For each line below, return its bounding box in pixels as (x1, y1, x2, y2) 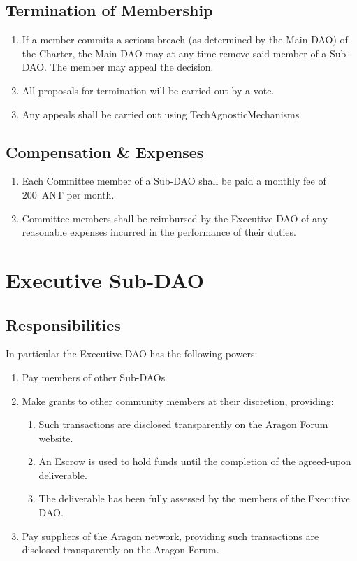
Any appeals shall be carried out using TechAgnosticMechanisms (22, 106, 300, 121)
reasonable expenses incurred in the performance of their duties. (22, 225, 296, 239)
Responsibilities (6, 313, 121, 335)
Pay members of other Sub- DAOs (22, 369, 166, 384)
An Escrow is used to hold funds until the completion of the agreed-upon (38, 454, 351, 469)
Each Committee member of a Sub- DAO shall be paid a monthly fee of (22, 173, 326, 188)
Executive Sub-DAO (6, 265, 204, 294)
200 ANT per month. (22, 187, 115, 201)
